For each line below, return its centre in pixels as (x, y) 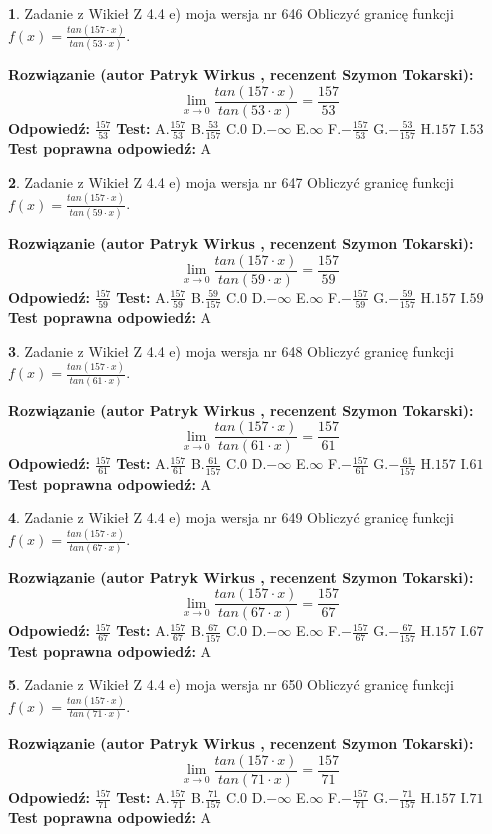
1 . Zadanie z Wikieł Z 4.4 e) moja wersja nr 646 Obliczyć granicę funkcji (231, 13)
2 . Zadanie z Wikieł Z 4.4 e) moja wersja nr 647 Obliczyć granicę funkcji (231, 181)
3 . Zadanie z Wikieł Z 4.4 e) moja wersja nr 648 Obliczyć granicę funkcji (231, 350)
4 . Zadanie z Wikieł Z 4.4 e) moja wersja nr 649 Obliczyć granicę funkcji (231, 517)
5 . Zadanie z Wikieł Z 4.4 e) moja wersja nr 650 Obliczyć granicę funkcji (231, 684)
